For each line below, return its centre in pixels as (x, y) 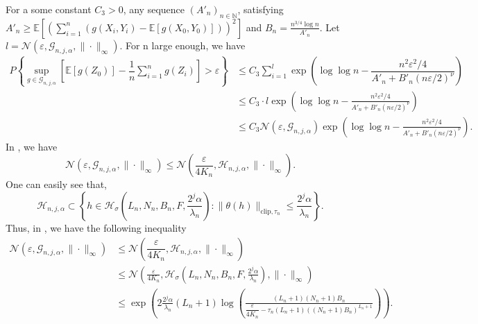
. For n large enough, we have (182, 45)
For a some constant (49, 9)
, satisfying (261, 9)
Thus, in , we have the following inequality (96, 227)
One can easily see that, (56, 184)
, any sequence (154, 9)
